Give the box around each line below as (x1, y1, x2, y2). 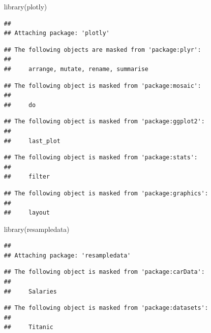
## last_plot (4, 137, 60, 145)
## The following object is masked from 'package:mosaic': (4, 82, 201, 89)
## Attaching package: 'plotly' (4, 30, 110, 37)
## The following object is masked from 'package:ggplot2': (4, 118, 205, 125)
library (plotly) (4, 1, 47, 11)
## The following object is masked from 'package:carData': (4, 268, 205, 276)
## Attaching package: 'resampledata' (4, 252, 131, 259)
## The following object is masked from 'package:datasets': (4, 304, 209, 312)
